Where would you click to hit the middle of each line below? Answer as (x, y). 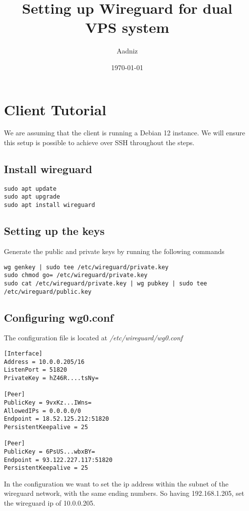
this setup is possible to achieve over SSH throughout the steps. (99, 142)
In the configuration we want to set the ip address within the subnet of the (116, 483)
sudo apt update (30, 189)
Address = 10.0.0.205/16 (44, 362)
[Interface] (23, 354)
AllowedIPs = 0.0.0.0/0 (43, 411)
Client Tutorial (55, 109)
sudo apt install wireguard (50, 205)
